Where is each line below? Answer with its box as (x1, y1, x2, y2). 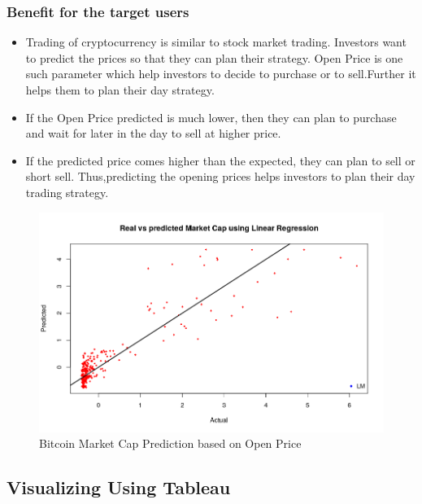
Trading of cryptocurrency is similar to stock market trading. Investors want (25, 33, 407, 50)
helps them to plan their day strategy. (25, 81, 215, 98)
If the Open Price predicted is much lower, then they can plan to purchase (25, 108, 397, 125)
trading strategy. (25, 183, 109, 200)
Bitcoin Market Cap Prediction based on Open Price (39, 435, 302, 452)
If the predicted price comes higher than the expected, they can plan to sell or (25, 151, 415, 169)
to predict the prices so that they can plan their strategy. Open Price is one (25, 49, 403, 66)
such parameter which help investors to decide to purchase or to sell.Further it (25, 65, 416, 82)
